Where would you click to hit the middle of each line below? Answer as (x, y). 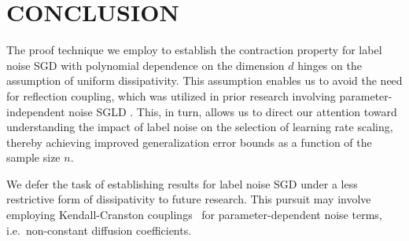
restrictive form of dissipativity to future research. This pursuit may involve (189, 199)
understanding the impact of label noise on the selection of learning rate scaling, (200, 127)
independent (36, 111)
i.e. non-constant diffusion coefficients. (99, 230)
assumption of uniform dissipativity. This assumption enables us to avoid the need (204, 80)
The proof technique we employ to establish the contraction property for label (194, 50)
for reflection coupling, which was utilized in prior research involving (171, 95)
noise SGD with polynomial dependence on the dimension (146, 65)
